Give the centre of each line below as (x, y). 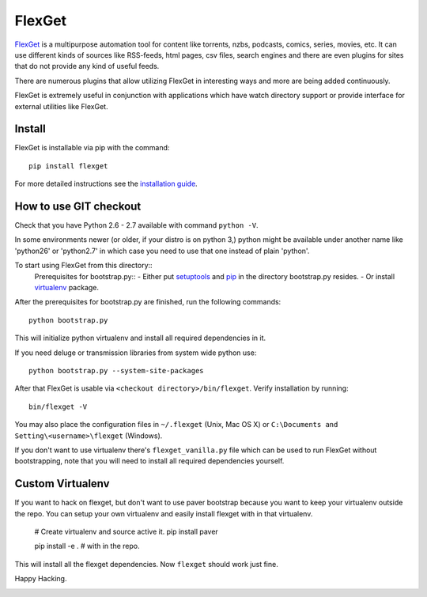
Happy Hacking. (41, 579)
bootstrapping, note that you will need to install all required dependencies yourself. (149, 461)
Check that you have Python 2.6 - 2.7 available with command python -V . (136, 225)
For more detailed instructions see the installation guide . (106, 184)
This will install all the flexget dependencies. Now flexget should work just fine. (146, 564)
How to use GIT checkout (78, 206)
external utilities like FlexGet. (61, 106)
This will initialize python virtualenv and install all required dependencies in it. (140, 338)
